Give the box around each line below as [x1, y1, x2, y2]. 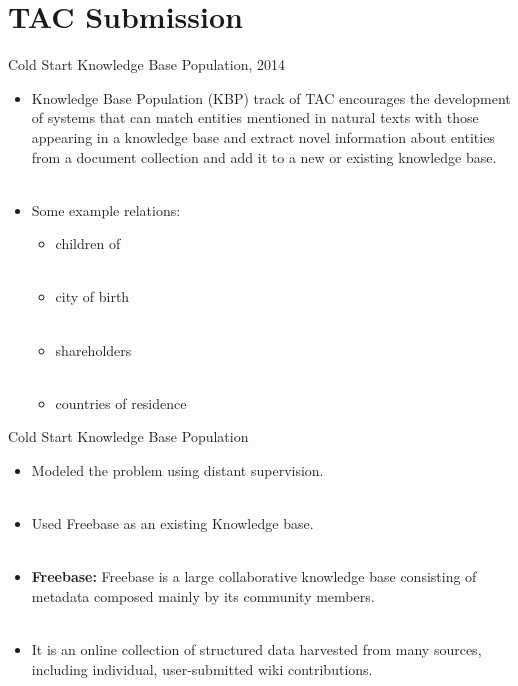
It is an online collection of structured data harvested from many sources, [31, 639, 482, 660]
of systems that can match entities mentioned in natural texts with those [31, 107, 479, 128]
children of [55, 233, 121, 254]
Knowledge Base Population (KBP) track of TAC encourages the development [31, 87, 511, 108]
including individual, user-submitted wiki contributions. [31, 658, 373, 679]
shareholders [55, 339, 132, 360]
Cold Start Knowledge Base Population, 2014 [8, 54, 286, 75]
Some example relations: [31, 199, 181, 220]
